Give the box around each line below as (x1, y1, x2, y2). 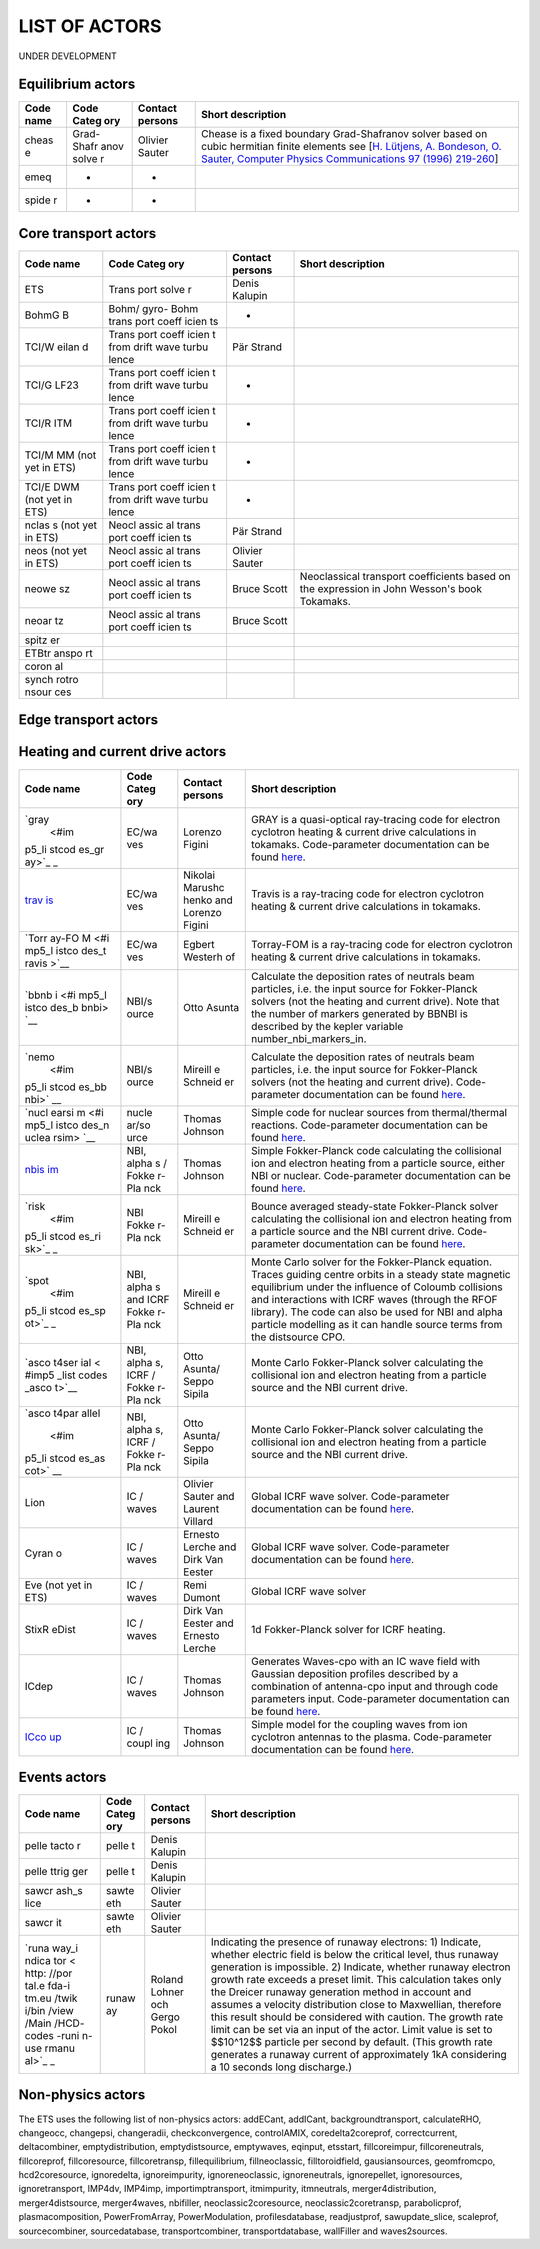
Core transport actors (18, 225, 157, 242)
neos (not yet (24, 543, 87, 557)
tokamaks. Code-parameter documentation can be (251, 837, 490, 851)
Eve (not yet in (24, 1578, 93, 1592)
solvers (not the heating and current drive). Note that (251, 994, 500, 1008)
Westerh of (183, 950, 236, 964)
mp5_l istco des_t (24, 943, 107, 957)
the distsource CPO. (251, 1330, 346, 1344)
